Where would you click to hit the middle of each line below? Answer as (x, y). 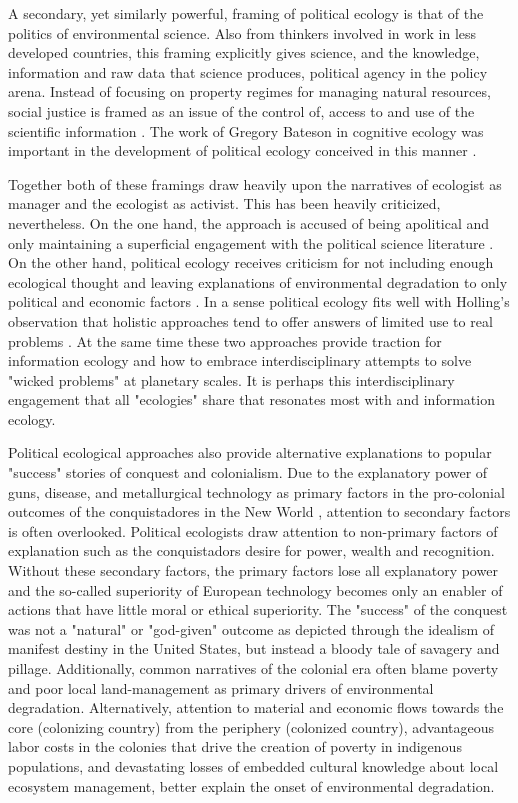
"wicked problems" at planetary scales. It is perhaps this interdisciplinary (231, 379)
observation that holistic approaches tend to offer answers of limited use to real (250, 320)
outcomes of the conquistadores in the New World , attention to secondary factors (259, 511)
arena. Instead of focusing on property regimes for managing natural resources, (249, 91)
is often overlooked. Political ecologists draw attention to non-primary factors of (253, 530)
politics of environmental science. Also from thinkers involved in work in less (242, 32)
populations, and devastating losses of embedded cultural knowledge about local (253, 765)
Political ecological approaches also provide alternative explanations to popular (250, 452)
